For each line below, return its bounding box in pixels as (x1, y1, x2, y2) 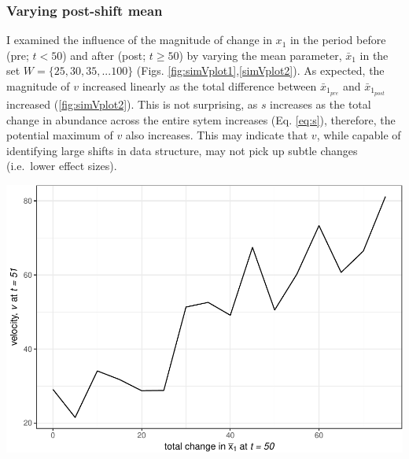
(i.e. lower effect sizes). (6, 157, 117, 174)
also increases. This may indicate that (125, 127, 308, 143)
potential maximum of (6, 127, 113, 143)
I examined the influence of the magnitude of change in (6, 31, 272, 48)
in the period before (289, 31, 386, 48)
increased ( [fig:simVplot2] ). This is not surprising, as (6, 96, 258, 113)
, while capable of (316, 127, 401, 143)
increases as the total (270, 96, 371, 113)
